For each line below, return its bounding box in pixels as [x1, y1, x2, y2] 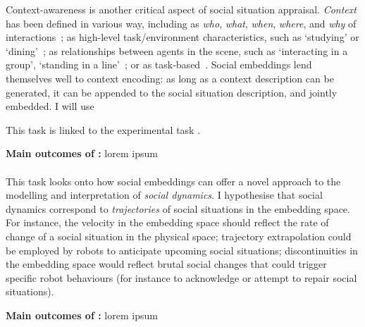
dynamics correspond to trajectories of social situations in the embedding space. [6, 201, 350, 216]
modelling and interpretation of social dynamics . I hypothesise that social [6, 187, 323, 202]
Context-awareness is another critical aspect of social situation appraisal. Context [6, 2, 357, 16]
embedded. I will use [6, 99, 94, 113]
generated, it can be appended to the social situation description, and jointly [6, 85, 338, 99]
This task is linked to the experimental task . [6, 122, 201, 137]
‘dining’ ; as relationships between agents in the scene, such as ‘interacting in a [6, 43, 348, 58]
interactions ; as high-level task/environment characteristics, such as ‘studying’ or [6, 30, 359, 44]
